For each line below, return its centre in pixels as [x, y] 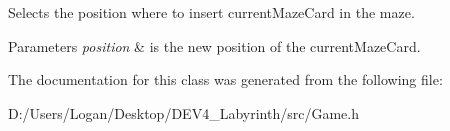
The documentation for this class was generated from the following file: [225, 79]
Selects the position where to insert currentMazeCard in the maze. [211, 12]
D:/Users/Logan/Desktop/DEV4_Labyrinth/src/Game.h [183, 112]
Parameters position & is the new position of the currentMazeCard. [214, 45]
